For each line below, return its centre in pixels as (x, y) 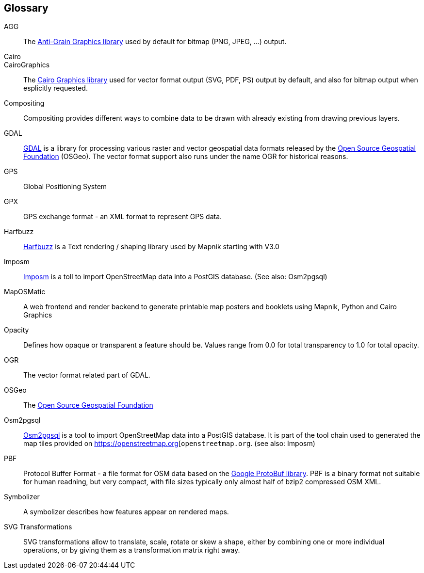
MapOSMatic (25, 292)
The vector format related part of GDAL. (87, 375)
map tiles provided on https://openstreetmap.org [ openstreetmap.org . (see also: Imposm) (169, 444)
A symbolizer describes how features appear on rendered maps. (126, 512)
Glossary (26, 8)
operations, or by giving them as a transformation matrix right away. (132, 550)
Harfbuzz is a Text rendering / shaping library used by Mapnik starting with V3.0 (151, 247)
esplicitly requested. (56, 88)
